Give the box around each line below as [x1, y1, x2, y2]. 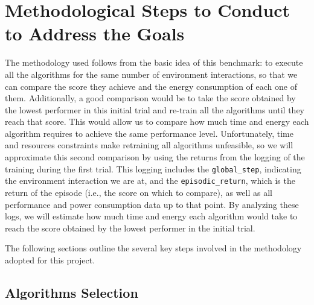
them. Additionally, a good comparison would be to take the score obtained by [5, 92, 296, 104]
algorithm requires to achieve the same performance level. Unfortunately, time [5, 127, 293, 139]
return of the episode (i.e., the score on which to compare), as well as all [5, 186, 272, 198]
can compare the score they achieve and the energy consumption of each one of [5, 80, 297, 92]
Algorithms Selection [5, 283, 138, 301]
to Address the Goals [5, 21, 185, 46]
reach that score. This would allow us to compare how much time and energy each [5, 115, 309, 128]
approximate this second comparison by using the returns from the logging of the [5, 151, 305, 163]
